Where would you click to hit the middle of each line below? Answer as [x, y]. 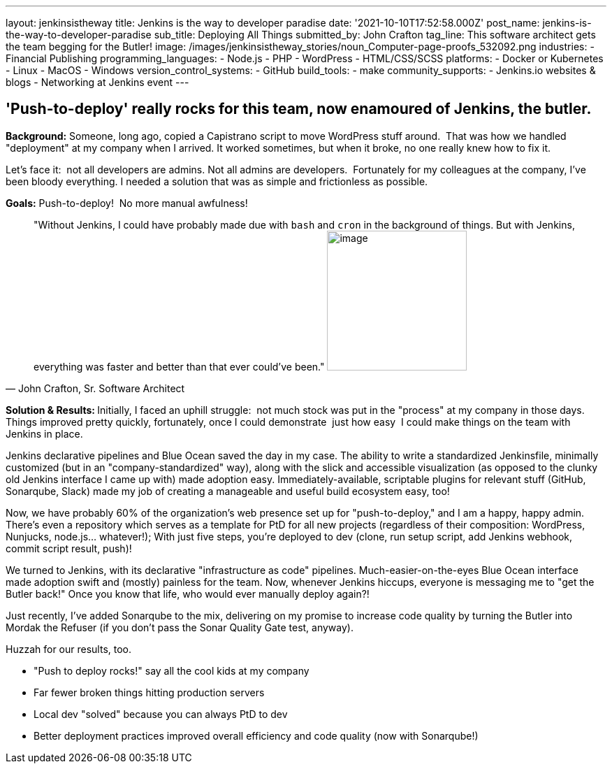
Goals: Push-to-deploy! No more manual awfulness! [127, 203]
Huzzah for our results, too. [69, 649]
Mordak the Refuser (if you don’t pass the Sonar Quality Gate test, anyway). [180, 627]
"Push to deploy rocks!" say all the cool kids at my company [172, 670]
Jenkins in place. [44, 433]
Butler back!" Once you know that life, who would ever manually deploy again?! [188, 594]
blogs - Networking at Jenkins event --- [97, 82]
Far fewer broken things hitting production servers [149, 692]
